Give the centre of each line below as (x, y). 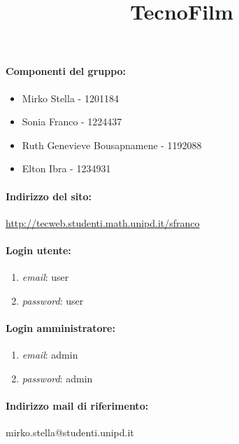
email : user (45, 277)
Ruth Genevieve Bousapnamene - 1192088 (112, 145)
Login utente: (38, 250)
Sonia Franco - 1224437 (72, 122)
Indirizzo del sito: (49, 196)
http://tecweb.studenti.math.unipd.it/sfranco (103, 222)
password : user (53, 300)
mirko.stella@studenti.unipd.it (70, 432)
